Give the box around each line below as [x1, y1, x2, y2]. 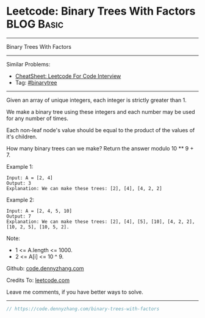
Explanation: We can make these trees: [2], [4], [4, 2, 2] [6, 185, 163, 191]
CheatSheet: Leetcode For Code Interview [15, 72, 121, 80]
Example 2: [6, 196, 35, 203]
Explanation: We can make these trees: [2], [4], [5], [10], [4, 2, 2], [6, 218, 195, 225]
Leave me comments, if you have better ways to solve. [6, 288, 143, 295]
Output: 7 [6, 213, 32, 219]
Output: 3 [6, 180, 32, 186]
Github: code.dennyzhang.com [6, 264, 84, 272]
